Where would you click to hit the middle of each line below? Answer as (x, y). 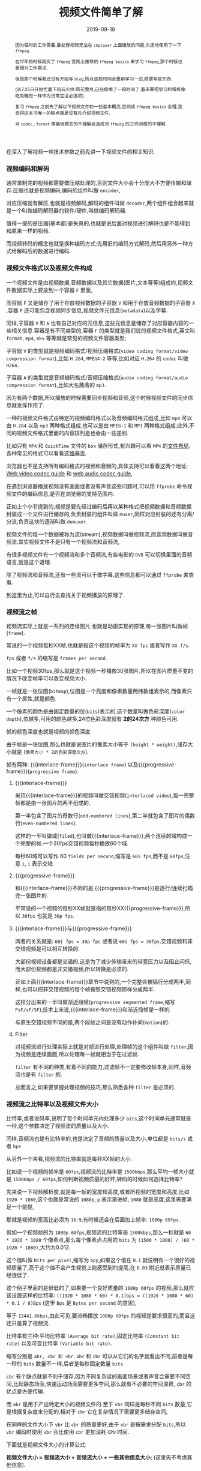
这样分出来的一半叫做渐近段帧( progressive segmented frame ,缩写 (95, 1002)
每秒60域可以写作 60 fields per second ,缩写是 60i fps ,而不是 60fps (99, 856)
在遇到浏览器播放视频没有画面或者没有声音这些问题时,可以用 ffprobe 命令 (97, 486)
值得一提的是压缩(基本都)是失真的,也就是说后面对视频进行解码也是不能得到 (98, 223)
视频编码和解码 (28, 169)
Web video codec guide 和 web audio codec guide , (70, 473)
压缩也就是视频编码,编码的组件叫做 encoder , (67, 190)
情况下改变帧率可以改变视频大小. (46, 678)
